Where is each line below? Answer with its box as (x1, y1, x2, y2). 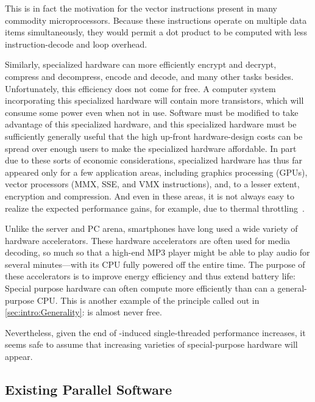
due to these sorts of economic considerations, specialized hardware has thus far (5, 154, 303, 167)
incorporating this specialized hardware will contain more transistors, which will (5, 94, 304, 107)
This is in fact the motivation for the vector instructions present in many (5, 2, 277, 14)
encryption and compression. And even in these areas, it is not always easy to (5, 189, 295, 202)
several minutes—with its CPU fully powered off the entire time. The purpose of (5, 257, 305, 270)
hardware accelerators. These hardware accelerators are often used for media (5, 234, 291, 246)
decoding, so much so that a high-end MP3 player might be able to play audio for (5, 246, 310, 259)
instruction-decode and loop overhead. (5, 37, 147, 50)
